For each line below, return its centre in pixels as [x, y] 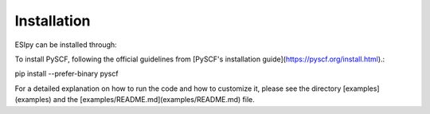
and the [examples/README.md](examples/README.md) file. [154, 100]
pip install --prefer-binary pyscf [66, 74]
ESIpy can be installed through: [66, 45]
